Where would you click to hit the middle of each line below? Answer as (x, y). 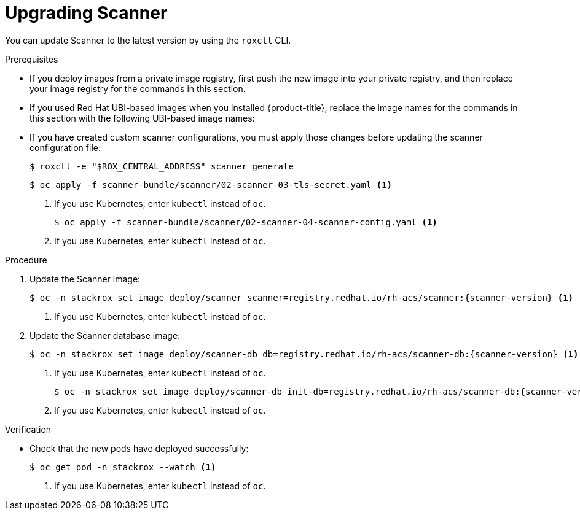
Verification (28, 429)
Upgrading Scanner (86, 13)
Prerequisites (32, 59)
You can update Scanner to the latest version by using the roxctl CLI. (148, 40)
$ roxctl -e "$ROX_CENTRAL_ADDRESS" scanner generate (162, 166)
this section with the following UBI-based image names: (142, 118)
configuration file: (65, 147)
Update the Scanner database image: (105, 335)
